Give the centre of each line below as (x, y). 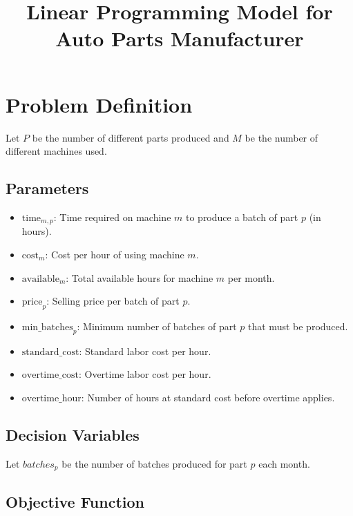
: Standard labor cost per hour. (145, 351)
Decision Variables (73, 434)
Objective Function (75, 501)
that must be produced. (298, 326)
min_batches (47, 327)
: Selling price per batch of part (113, 301)
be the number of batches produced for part (154, 463)
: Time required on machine (112, 217)
